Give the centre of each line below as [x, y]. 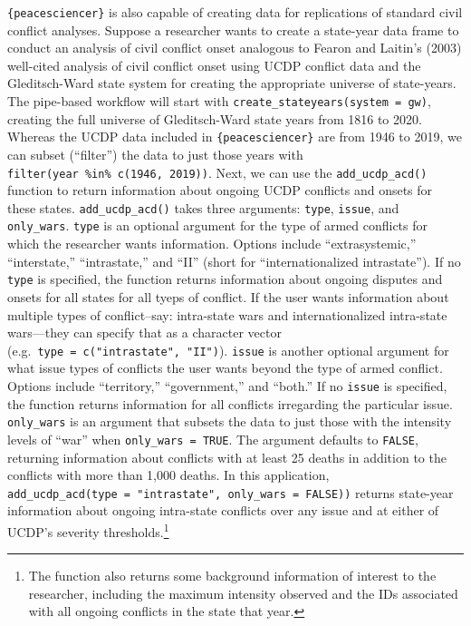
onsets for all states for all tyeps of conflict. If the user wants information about [228, 296]
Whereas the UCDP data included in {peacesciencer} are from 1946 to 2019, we [235, 137]
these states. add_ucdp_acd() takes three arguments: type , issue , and [203, 207]
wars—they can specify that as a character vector [144, 333]
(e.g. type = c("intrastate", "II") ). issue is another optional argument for [228, 350]
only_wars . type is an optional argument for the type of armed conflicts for [218, 225]
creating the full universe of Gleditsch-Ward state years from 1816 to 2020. [215, 118]
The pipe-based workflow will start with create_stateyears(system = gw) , [219, 101]
